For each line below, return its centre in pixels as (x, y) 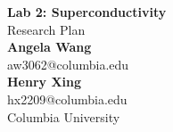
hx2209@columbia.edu (67, 99)
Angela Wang (49, 47)
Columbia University (64, 116)
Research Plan (46, 29)
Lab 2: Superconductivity (87, 12)
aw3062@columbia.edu (68, 64)
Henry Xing (45, 82)
